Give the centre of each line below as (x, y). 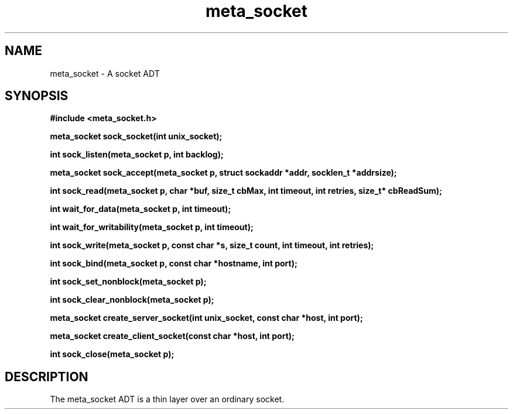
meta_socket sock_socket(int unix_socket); (136, 136)
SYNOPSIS (37, 96)
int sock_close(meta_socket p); (112, 354)
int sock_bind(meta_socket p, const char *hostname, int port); (174, 264)
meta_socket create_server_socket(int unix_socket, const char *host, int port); (206, 318)
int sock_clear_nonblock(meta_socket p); (132, 300)
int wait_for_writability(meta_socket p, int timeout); (152, 227)
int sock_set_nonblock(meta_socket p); (128, 282)
